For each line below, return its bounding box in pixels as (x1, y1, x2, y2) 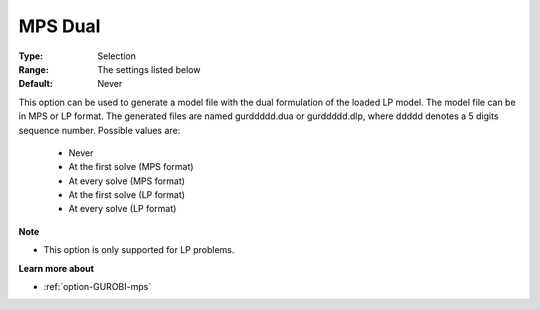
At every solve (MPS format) (68, 175, 185, 187)
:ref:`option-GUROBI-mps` (43, 281, 152, 293)
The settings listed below (97, 63, 201, 75)
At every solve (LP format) (68, 203, 177, 215)
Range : (18, 63, 49, 75)
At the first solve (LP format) (68, 189, 185, 201)
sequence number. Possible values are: (18, 124, 181, 136)
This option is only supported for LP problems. (43, 244, 235, 256)
